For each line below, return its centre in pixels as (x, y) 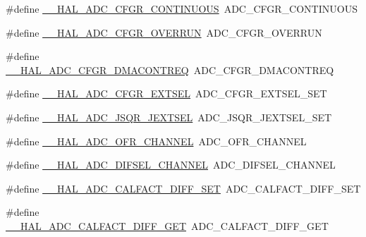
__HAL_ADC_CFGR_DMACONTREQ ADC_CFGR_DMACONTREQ (170, 69)
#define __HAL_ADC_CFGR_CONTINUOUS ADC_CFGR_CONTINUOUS (182, 8)
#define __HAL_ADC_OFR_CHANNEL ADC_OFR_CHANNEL (156, 141)
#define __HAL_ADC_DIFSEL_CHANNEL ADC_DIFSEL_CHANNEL (171, 165)
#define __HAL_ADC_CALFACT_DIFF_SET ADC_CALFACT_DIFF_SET (183, 188)
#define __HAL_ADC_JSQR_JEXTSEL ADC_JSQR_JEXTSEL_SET (169, 117)
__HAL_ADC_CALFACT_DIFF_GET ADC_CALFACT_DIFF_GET (167, 225)
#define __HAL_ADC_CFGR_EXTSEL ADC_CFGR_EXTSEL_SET (166, 93)
